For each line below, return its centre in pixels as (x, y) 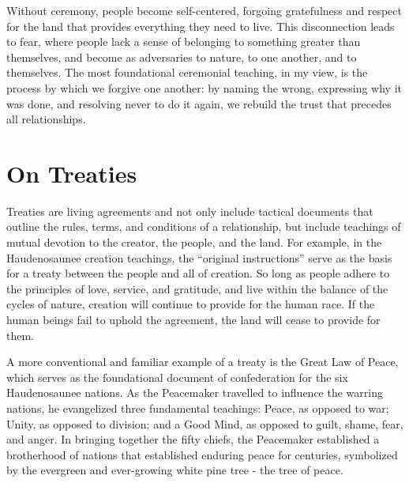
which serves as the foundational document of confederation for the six (177, 377)
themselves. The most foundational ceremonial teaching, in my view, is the (187, 72)
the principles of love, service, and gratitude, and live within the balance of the (197, 288)
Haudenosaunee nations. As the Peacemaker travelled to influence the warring (195, 392)
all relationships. (46, 119)
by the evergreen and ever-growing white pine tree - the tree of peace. (175, 470)
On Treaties (72, 173)
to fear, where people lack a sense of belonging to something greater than (184, 42)
